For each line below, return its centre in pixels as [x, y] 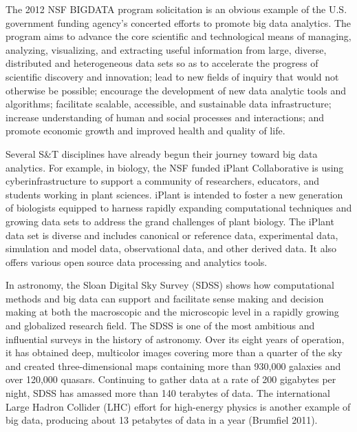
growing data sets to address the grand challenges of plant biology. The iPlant [170, 221]
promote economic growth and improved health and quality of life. [145, 131]
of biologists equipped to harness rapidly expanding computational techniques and [179, 208]
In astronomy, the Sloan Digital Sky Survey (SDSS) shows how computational [170, 285]
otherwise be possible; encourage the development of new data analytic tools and [176, 90]
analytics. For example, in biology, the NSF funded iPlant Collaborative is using [175, 167]
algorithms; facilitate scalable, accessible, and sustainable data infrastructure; [169, 104]
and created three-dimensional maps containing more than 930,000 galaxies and [173, 366]
